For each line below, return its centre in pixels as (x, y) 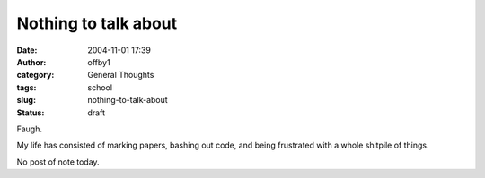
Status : (31, 113)
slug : (26, 100)
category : (35, 75)
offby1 (99, 62)
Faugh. (29, 129)
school (100, 87)
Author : (31, 62)
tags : (26, 87)
